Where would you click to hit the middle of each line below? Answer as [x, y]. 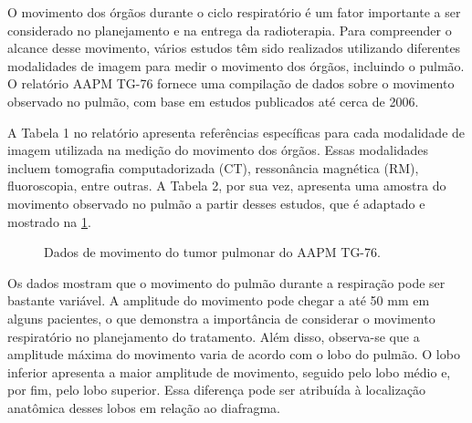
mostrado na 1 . [49, 221]
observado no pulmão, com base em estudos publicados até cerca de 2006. [213, 101]
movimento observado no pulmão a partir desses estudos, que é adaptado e [216, 203]
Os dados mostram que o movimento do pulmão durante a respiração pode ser [226, 282]
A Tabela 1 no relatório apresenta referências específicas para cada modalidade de [236, 132]
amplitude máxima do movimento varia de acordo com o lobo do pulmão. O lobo [234, 354]
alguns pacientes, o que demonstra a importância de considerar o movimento [221, 318]
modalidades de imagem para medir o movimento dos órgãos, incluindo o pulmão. [236, 65]
